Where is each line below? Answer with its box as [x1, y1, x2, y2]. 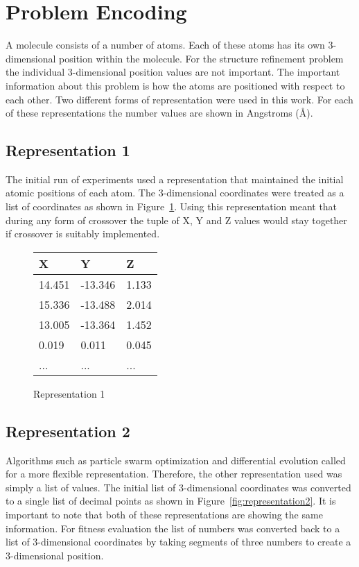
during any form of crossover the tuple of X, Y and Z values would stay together [6, 212, 347, 227]
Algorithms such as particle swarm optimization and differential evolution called [6, 452, 346, 467]
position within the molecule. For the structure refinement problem [59, 51, 344, 65]
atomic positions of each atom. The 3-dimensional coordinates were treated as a [6, 185, 344, 200]
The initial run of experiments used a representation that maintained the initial [6, 171, 344, 186]
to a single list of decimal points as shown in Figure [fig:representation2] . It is [6, 493, 336, 508]
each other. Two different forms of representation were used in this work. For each [6, 92, 353, 106]
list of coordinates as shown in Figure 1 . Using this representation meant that [6, 199, 338, 214]
